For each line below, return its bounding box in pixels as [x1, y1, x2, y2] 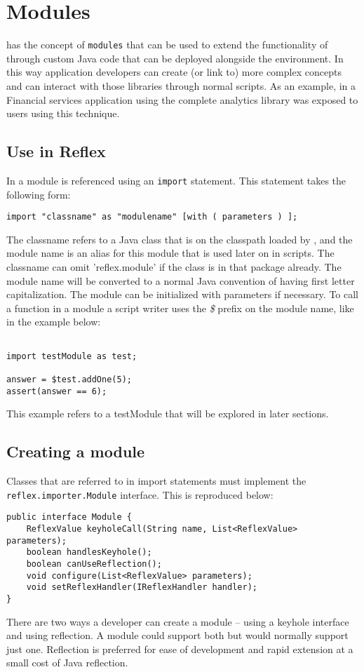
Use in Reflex [6, 140, 106, 162]
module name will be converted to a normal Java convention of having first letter [6, 273, 355, 288]
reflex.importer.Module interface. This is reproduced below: [6, 487, 274, 502]
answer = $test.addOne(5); [6, 374, 132, 384]
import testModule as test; [6, 351, 137, 361]
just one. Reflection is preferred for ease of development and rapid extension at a [6, 641, 353, 656]
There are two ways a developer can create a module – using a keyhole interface [6, 614, 349, 629]
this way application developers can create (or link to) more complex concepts [6, 65, 342, 79]
